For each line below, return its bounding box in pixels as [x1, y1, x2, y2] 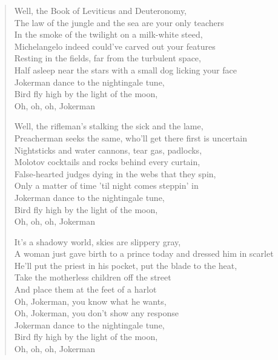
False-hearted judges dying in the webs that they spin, [14, 167, 216, 180]
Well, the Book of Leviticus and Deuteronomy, [14, 4, 187, 16]
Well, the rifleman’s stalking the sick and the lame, [14, 120, 204, 132]
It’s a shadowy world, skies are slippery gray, [14, 235, 181, 248]
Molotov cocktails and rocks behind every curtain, [14, 155, 200, 168]
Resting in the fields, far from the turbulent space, [14, 52, 201, 64]
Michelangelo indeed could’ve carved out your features [14, 39, 216, 52]
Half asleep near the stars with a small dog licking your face [14, 63, 237, 76]
